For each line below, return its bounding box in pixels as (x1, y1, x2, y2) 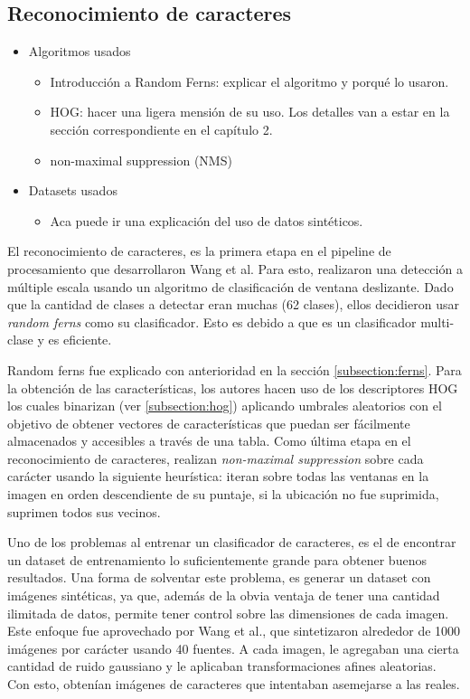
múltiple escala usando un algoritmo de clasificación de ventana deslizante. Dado (7, 277, 454, 296)
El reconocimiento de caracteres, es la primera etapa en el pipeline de (7, 241, 391, 260)
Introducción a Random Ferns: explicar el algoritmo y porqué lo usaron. (50, 71, 449, 90)
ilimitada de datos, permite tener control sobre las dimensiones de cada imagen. (7, 603, 449, 622)
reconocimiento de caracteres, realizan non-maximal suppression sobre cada (7, 449, 424, 468)
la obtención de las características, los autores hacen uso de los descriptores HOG (7, 378, 458, 397)
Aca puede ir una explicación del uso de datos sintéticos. (50, 211, 363, 230)
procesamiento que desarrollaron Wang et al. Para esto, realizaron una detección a (7, 259, 463, 278)
